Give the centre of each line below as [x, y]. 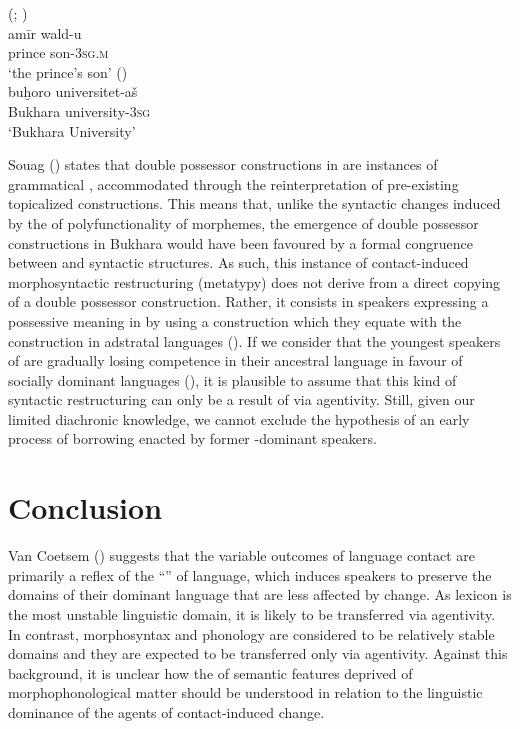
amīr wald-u [45, 32]
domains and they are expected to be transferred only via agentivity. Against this [258, 653]
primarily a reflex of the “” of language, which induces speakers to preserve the [250, 574]
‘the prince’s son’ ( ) [68, 71]
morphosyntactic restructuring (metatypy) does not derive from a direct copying [254, 281]
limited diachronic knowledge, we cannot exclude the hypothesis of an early [239, 418]
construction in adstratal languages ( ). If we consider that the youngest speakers [254, 340]
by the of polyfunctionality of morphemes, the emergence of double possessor [243, 222]
